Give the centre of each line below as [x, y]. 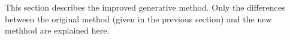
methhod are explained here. [57, 30]
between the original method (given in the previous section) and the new [138, 19]
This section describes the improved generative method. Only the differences [145, 7]
